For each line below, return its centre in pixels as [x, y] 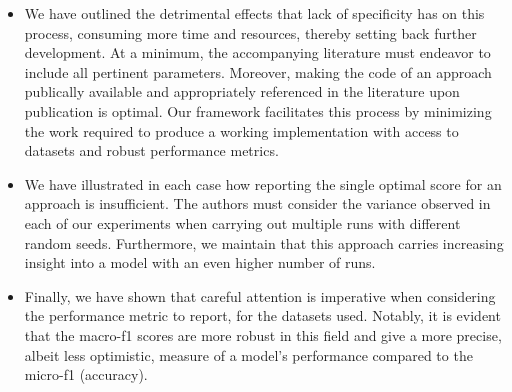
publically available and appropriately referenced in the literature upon [242, 91]
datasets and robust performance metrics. [151, 150]
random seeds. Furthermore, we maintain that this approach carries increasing [264, 242]
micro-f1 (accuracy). [86, 374]
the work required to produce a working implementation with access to [241, 130]
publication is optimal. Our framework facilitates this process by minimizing [258, 110]
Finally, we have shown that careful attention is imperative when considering [260, 295]
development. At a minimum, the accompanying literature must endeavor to [257, 52]
